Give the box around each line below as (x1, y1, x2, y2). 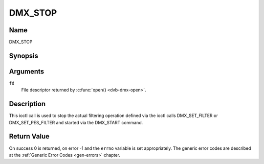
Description (9, 100, 46, 108)
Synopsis (9, 51, 39, 60)
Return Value (9, 132, 50, 141)
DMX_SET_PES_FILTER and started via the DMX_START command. (9, 119, 143, 125)
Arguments (9, 67, 44, 75)
